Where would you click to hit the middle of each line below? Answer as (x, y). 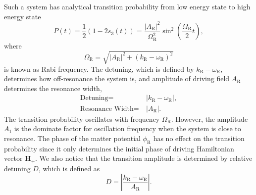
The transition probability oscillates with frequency (82, 119)
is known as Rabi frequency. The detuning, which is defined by (99, 69)
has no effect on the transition (199, 138)
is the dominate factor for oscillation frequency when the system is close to (128, 128)
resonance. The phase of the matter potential (72, 138)
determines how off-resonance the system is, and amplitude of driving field (117, 78)
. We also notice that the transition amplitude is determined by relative (144, 158)
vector (13, 158)
